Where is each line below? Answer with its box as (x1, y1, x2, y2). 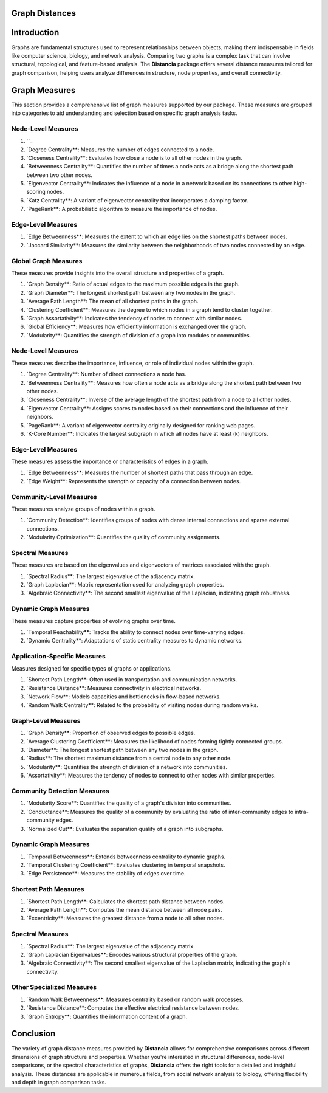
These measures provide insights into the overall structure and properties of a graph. (11, 269, 224, 277)
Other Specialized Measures (11, 983, 97, 991)
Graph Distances (11, 8, 76, 18)
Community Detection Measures (11, 787, 109, 795)
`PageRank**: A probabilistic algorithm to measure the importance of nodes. (26, 205, 217, 213)
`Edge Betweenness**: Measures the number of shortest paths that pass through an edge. (26, 469, 253, 477)
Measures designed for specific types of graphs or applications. (11, 664, 173, 672)
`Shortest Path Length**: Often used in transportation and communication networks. (26, 675, 237, 683)
